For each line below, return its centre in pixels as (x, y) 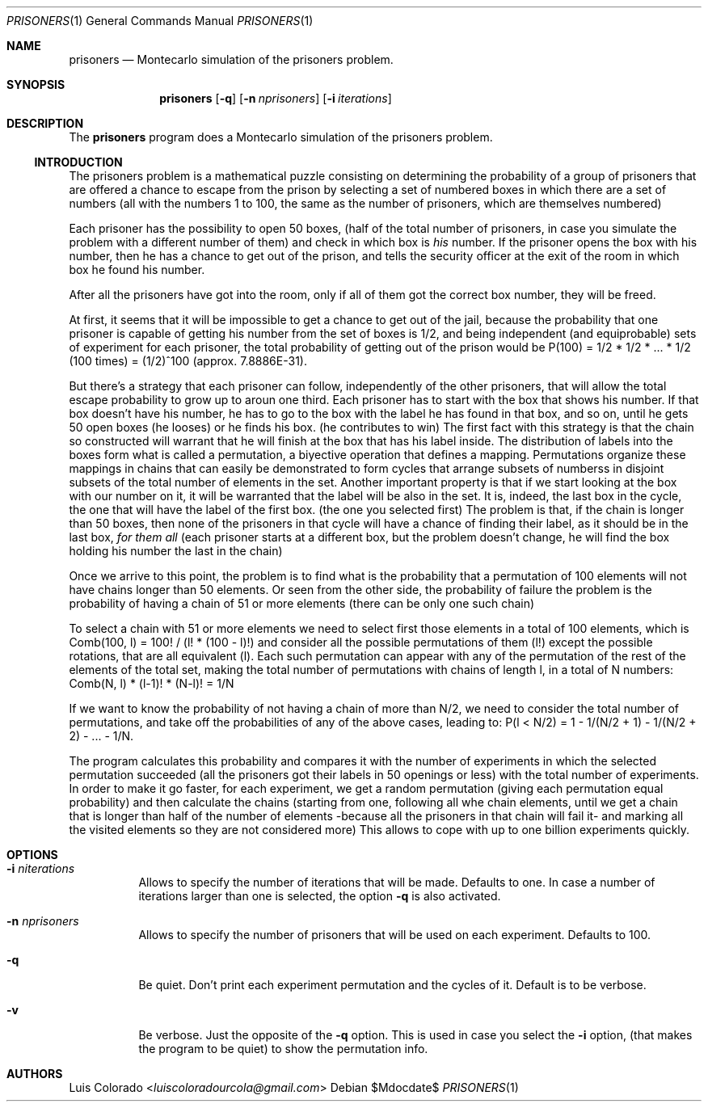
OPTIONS (32, 855)
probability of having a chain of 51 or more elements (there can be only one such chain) (302, 603)
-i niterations (41, 868)
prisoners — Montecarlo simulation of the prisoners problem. (231, 59)
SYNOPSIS (36, 84)
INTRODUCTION (78, 162)
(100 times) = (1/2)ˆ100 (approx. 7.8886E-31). (188, 361)
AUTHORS (35, 1074)
